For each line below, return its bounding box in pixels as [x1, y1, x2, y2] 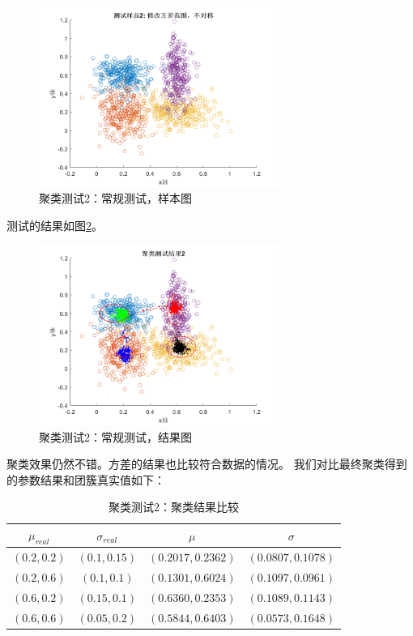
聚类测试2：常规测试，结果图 [39, 428, 192, 445]
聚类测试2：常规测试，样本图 [39, 190, 192, 207]
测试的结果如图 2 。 [6, 216, 103, 233]
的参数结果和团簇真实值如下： [6, 471, 165, 488]
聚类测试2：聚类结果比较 [109, 498, 240, 515]
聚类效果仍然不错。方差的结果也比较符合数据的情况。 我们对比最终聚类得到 [6, 455, 407, 472]
